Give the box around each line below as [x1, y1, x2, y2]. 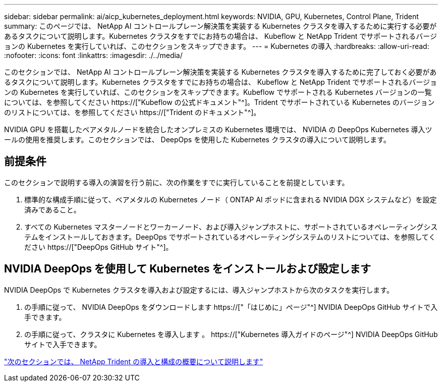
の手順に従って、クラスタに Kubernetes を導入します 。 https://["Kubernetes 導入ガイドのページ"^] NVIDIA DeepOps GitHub [24, 329, 438, 339]
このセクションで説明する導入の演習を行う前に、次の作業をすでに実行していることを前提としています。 [4, 178, 349, 187]
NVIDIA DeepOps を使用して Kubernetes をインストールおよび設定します [4, 262, 371, 275]
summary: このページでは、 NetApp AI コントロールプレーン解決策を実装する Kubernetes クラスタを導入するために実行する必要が [4, 22, 437, 30]
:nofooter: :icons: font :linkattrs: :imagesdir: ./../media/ [4, 51, 183, 60]
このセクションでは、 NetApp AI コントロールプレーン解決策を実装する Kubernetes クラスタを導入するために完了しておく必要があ [4, 68, 437, 76]
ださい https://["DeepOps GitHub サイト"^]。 [24, 242, 173, 251]
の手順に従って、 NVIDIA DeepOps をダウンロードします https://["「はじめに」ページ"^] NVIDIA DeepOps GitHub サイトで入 [24, 302, 438, 311]
